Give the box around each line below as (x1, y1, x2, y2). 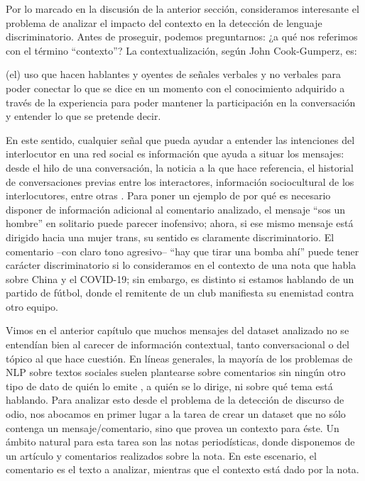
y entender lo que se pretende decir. (6, 109, 161, 123)
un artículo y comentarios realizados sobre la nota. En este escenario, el (6, 448, 317, 463)
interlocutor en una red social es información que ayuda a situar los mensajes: (6, 146, 344, 161)
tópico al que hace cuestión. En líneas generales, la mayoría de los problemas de (6, 350, 353, 365)
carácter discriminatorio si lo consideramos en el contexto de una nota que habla (6, 258, 356, 272)
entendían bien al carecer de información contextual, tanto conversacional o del (6, 337, 350, 352)
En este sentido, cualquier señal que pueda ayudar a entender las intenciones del (6, 132, 355, 147)
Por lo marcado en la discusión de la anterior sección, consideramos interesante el (6, 1, 359, 16)
